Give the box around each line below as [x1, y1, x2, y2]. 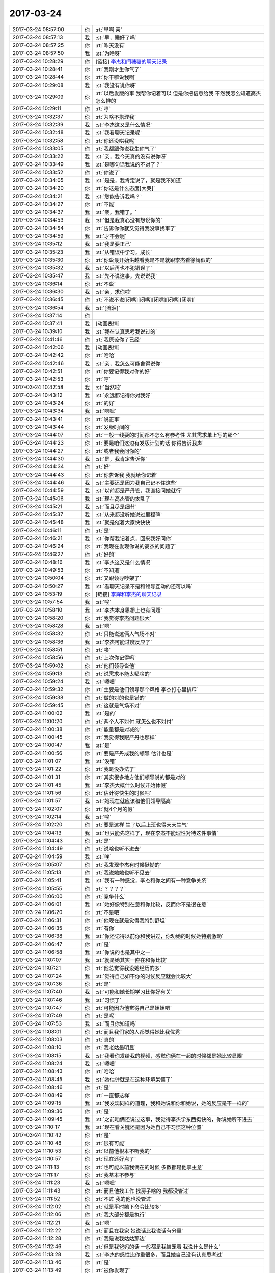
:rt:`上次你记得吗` [95, 654, 136, 661]
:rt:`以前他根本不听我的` [95, 1147, 152, 1154]
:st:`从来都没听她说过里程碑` [95, 511, 162, 518]
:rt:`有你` [95, 925, 116, 932]
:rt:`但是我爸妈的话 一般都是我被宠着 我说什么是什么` [95, 1243, 221, 1250]
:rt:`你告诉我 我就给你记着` [95, 471, 158, 478]
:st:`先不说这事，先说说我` [95, 272, 157, 280]
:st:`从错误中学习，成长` [95, 248, 152, 256]
